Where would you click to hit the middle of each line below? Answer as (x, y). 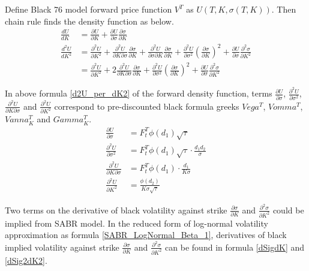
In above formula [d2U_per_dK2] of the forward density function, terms (139, 93)
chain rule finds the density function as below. (89, 21)
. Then (284, 9)
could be (288, 210)
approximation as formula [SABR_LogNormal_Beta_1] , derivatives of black (146, 235)
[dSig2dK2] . (26, 260)
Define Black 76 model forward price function (88, 9)
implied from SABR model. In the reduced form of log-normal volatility (136, 223)
